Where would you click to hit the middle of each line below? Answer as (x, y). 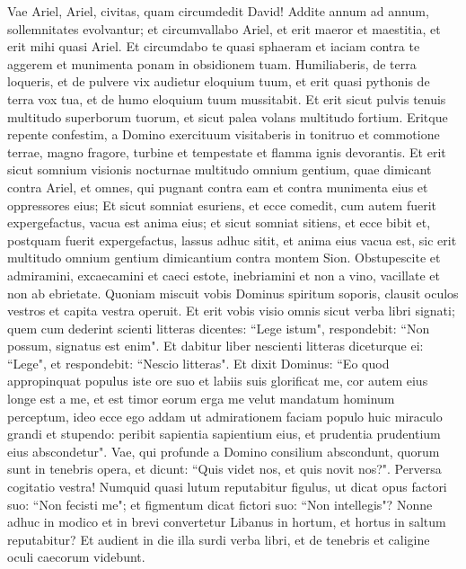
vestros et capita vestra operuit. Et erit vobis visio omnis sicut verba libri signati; (231, 311)
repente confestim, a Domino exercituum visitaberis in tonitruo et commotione (224, 134)
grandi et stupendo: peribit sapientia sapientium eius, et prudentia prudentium (224, 434)
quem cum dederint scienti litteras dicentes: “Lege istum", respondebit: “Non (219, 328)
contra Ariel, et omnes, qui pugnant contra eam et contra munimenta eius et (218, 187)
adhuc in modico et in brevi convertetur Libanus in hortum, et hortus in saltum (227, 522)
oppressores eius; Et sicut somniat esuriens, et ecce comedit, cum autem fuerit (222, 204)
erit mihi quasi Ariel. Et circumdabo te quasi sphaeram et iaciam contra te (214, 46)
